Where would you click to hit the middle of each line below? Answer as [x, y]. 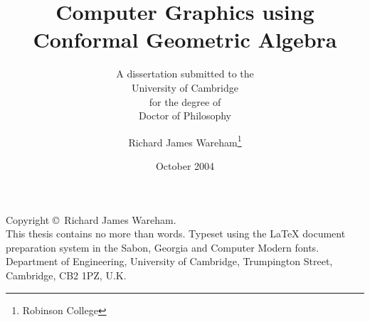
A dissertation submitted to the [185, 74]
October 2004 [185, 165]
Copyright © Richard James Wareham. [91, 219]
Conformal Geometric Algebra [185, 39]
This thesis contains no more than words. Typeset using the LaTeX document [176, 234]
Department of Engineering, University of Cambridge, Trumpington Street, [169, 261]
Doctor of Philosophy [185, 116]
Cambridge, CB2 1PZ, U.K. [66, 275]
